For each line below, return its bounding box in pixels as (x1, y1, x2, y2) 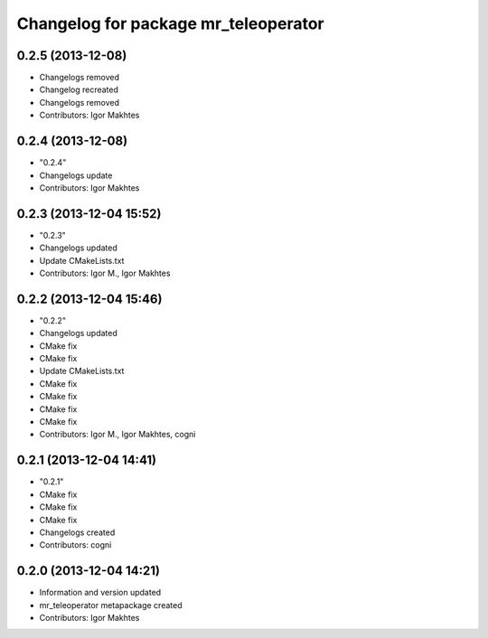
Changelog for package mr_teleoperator (16, 14, 324, 33)
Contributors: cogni (39, 539, 112, 550)
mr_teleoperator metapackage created (39, 599, 183, 610)
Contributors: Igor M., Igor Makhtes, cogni (39, 429, 196, 440)
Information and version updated (39, 587, 162, 598)
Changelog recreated (39, 84, 119, 95)
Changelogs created (39, 527, 116, 538)
